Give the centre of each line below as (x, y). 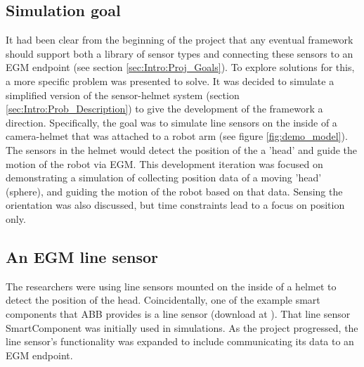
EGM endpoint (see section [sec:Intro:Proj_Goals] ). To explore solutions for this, (180, 67)
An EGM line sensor (82, 256)
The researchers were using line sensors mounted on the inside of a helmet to (171, 286)
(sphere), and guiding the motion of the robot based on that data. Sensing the (174, 191)
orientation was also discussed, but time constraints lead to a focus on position (175, 205)
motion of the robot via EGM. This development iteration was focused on (164, 163)
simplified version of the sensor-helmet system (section (123, 95)
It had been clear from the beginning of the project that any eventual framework (180, 40)
